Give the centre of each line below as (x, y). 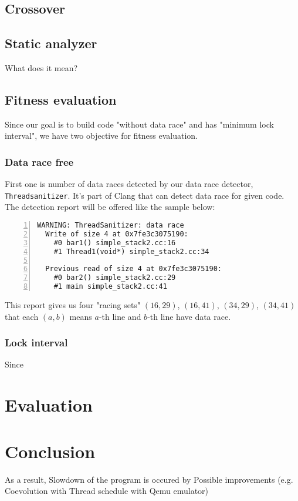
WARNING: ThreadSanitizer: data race (111, 226)
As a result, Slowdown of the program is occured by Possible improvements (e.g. (149, 479)
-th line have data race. (189, 316)
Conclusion (50, 451)
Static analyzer (51, 43)
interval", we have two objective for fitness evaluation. (101, 136)
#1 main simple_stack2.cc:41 (110, 287)
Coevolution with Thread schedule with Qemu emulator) (107, 491)
